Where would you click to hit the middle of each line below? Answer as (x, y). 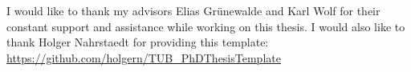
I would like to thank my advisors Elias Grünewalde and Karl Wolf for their (193, 10)
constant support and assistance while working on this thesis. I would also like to (206, 26)
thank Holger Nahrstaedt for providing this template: (138, 42)
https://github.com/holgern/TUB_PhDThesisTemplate (144, 57)
